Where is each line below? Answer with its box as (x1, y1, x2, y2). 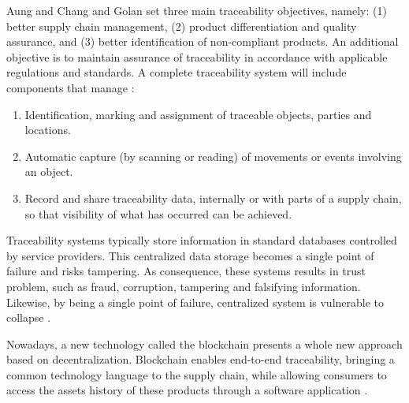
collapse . (6, 309, 51, 326)
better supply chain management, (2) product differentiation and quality (6, 17, 357, 34)
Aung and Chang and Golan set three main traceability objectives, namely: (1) (6, 2, 387, 18)
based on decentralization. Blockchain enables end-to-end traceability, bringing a (6, 351, 395, 368)
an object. (24, 163, 73, 180)
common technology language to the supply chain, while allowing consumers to (6, 366, 387, 382)
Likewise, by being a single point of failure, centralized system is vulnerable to (6, 293, 385, 310)
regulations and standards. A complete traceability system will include (6, 64, 347, 80)
